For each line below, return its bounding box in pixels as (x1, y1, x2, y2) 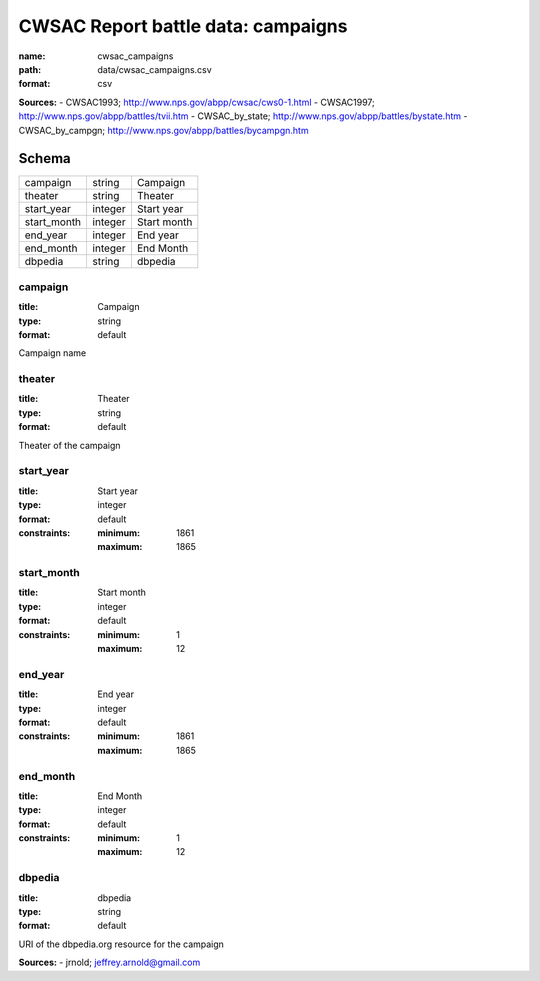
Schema (18, 150, 72, 167)
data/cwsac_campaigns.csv (97, 63, 212, 75)
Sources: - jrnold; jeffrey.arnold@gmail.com (18, 956, 201, 969)
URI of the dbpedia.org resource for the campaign (18, 938, 225, 950)
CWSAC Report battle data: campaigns (18, 15, 348, 37)
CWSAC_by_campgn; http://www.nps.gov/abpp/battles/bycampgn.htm (18, 124, 309, 136)
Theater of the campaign (18, 439, 121, 451)
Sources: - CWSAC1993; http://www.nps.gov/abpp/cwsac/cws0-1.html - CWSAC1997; (18, 96, 375, 108)
